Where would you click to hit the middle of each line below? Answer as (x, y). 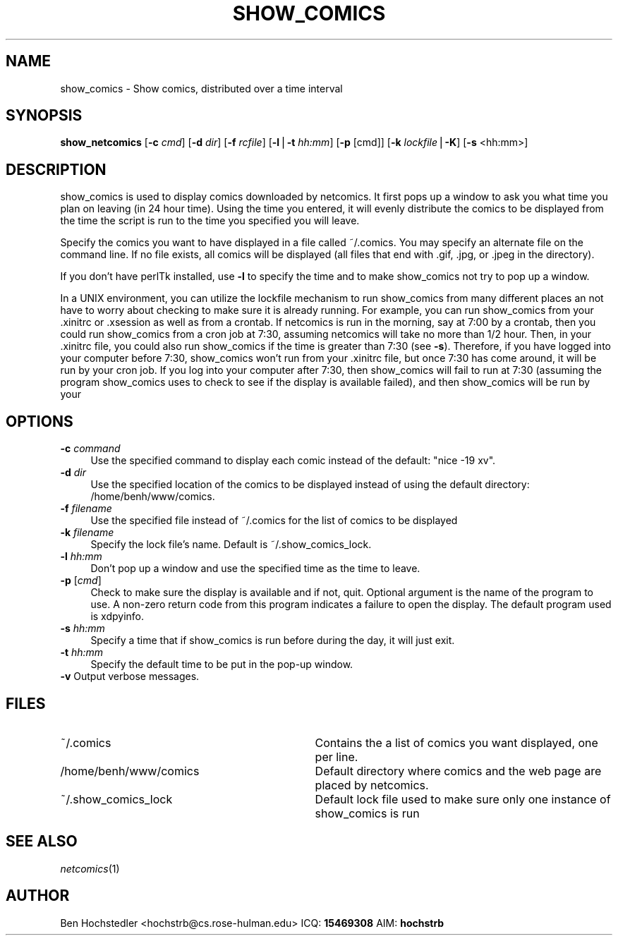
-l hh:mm (81, 557)
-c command (90, 449)
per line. (337, 757)
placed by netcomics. (372, 785)
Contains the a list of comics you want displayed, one (456, 742)
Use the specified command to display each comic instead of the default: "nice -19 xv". (293, 461)
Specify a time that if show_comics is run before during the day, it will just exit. (273, 641)
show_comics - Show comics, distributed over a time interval (201, 88)
